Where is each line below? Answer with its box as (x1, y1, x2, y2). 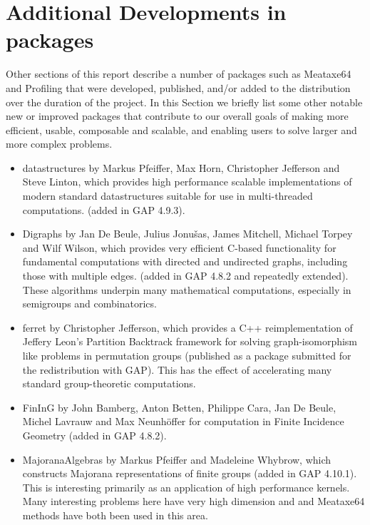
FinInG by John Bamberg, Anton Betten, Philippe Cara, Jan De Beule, (22, 399, 336, 414)
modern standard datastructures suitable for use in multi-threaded (22, 188, 313, 203)
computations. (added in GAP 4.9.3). (22, 202, 185, 217)
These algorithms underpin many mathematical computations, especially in (22, 282, 351, 297)
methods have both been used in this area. (22, 507, 208, 522)
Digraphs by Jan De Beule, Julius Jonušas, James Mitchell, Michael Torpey (22, 226, 353, 241)
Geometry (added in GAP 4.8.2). (22, 427, 167, 442)
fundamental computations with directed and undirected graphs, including (22, 254, 348, 269)
